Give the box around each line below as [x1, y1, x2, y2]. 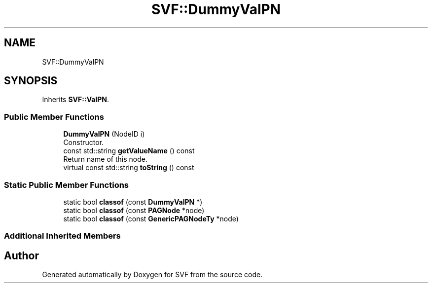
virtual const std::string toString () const [63, 163, 194, 172]
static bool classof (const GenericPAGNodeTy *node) [63, 214, 239, 223]
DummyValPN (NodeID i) [63, 130, 145, 139]
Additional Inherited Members [4, 231, 121, 241]
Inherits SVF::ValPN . [42, 95, 109, 104]
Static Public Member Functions [4, 179, 129, 190]
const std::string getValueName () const [63, 146, 195, 155]
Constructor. [63, 138, 104, 147]
